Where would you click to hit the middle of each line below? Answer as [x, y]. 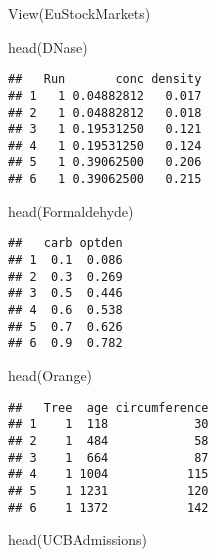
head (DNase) [48, 46]
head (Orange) [50, 374]
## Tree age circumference [108, 407]
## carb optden [65, 243]
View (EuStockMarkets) [79, 13]
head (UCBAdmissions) [77, 539]
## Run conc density [105, 79]
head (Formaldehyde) [71, 210]
